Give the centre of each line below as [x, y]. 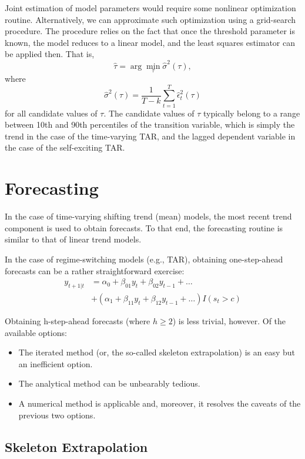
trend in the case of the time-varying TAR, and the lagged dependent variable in [150, 136]
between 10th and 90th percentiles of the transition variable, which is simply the [150, 124]
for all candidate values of [51, 113]
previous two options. [57, 415]
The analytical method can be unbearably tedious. [109, 383]
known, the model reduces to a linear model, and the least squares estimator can [150, 42]
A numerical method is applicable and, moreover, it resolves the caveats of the [160, 403]
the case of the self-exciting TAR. [65, 147]
